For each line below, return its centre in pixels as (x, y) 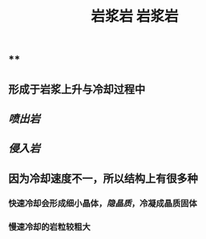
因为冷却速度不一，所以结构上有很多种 (103, 178)
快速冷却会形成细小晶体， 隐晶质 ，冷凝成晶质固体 (103, 203)
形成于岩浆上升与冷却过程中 (77, 89)
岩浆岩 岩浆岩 (135, 16)
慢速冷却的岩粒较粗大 (49, 227)
